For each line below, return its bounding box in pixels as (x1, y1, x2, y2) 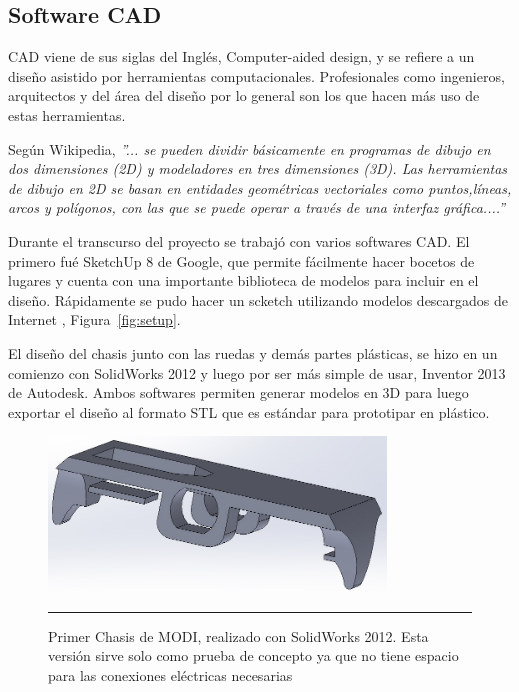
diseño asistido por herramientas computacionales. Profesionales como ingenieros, (8, 65, 505, 86)
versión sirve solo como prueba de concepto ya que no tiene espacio (48, 645, 459, 666)
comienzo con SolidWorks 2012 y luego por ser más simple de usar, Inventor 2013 (8, 362, 506, 383)
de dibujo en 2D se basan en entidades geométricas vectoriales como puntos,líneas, (8, 177, 512, 198)
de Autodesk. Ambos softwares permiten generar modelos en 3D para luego (8, 382, 469, 403)
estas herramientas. (8, 104, 126, 125)
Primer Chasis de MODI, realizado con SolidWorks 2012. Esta (48, 625, 429, 646)
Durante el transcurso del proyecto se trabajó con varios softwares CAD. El (8, 230, 470, 251)
